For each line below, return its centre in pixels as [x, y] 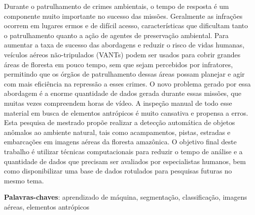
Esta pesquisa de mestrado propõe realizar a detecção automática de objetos [120, 122]
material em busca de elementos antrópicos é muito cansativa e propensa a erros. [126, 112]
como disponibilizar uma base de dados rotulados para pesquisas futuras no [118, 171]
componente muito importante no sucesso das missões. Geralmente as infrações [123, 16]
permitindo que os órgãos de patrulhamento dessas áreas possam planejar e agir [125, 74]
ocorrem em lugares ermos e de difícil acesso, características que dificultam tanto [126, 25]
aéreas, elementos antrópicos [47, 206]
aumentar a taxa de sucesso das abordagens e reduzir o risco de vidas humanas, [124, 45]
